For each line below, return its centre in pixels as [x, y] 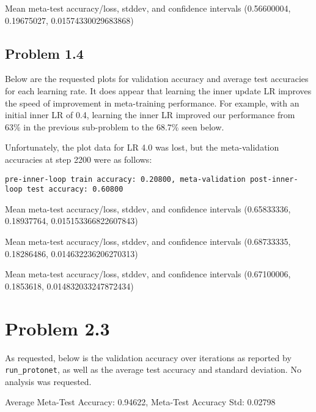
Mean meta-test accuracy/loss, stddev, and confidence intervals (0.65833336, [148, 208]
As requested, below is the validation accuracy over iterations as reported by [148, 357]
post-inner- [274, 179]
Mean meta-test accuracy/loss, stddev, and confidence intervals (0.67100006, [148, 274]
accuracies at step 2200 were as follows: [79, 159]
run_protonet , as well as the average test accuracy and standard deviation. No [153, 369]
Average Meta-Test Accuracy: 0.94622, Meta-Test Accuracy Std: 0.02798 [140, 402]
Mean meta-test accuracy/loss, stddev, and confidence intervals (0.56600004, [148, 8]
